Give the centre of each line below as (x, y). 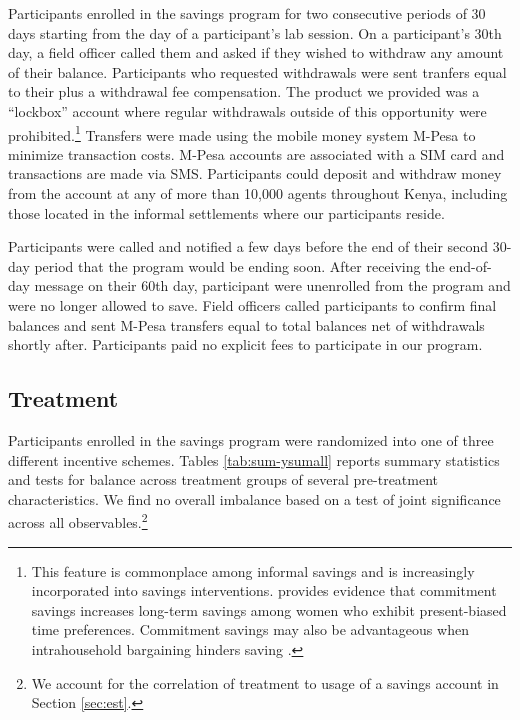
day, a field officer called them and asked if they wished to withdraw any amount (256, 52)
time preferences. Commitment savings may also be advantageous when (250, 629)
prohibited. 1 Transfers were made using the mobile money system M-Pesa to (242, 133)
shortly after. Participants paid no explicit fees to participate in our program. (245, 344)
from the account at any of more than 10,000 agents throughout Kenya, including (258, 193)
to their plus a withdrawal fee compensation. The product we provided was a (244, 91)
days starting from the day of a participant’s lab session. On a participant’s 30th (255, 32)
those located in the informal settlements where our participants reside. (226, 212)
